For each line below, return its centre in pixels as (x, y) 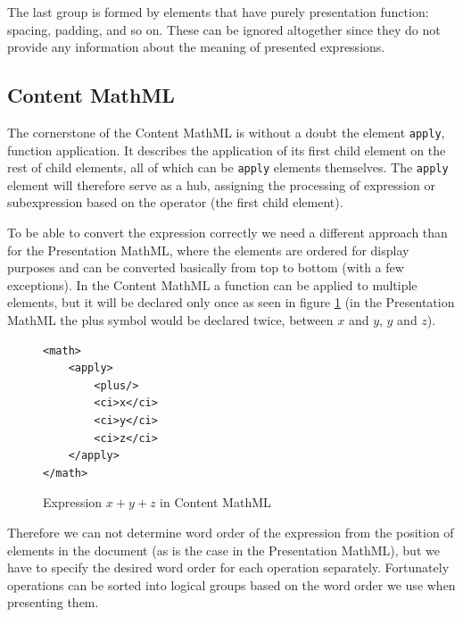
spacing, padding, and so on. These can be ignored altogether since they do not (224, 29)
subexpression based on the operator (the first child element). (175, 202)
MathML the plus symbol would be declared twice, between (170, 320)
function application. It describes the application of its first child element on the (227, 150)
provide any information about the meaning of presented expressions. (196, 47)
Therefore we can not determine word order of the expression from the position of (231, 532)
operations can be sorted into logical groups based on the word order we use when (231, 584)
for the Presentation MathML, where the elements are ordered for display (208, 250)
